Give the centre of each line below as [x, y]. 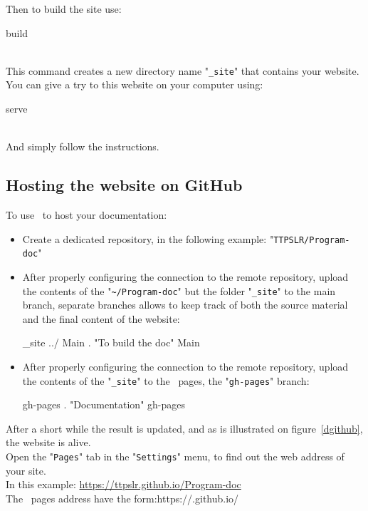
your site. [26, 470]
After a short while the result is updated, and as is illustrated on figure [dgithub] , [184, 428]
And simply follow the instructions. [83, 146]
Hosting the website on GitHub [124, 185]
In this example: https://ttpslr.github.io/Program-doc [123, 484]
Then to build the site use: [64, 9]
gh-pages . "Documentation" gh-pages [104, 404]
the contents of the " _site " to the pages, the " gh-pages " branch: [166, 380]
